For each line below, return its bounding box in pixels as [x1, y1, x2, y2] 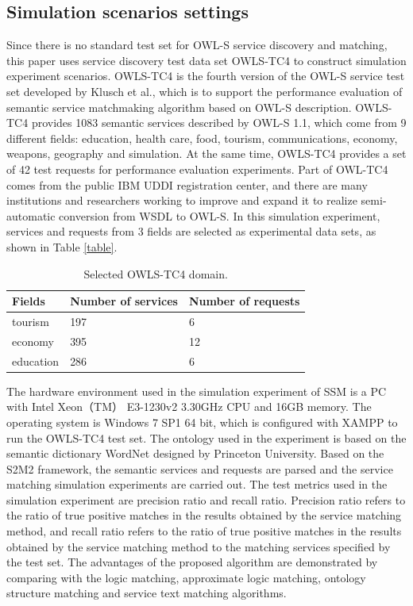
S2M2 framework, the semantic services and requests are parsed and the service [6, 460, 393, 477]
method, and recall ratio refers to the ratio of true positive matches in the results [6, 523, 402, 539]
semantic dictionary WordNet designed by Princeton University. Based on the [6, 445, 384, 462]
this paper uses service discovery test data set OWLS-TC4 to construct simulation [6, 52, 407, 68]
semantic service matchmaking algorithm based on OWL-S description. [6, 98, 352, 115]
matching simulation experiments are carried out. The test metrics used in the [6, 476, 388, 493]
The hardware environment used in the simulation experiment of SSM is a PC [6, 382, 387, 399]
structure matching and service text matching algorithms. [6, 585, 287, 601]
